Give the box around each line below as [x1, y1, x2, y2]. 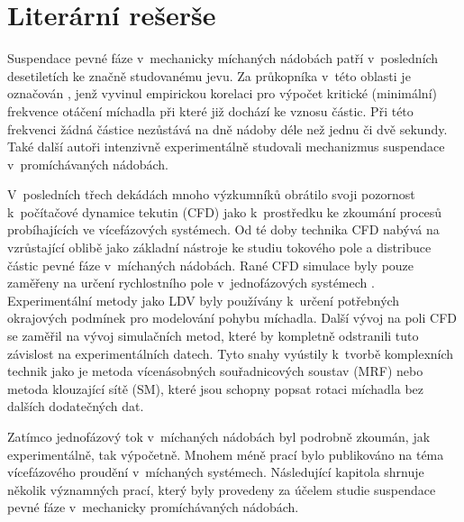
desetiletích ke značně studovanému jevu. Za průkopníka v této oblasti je [7, 66, 411, 85]
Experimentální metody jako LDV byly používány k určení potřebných [7, 290, 400, 309]
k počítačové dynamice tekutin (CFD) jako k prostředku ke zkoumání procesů [7, 202, 442, 221]
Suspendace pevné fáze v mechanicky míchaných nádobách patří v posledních [7, 49, 439, 68]
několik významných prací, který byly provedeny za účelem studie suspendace [7, 480, 436, 499]
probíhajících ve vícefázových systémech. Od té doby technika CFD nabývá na [7, 220, 440, 239]
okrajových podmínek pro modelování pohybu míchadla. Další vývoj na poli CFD [7, 308, 457, 327]
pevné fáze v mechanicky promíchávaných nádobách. [7, 498, 299, 517]
